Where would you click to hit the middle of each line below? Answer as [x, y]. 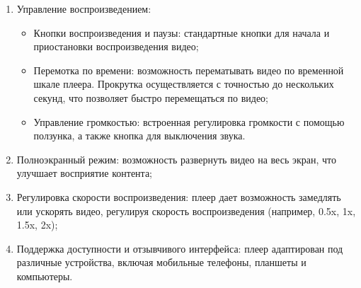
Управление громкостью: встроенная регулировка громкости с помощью [189, 121]
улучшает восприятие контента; [84, 173]
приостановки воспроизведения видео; [116, 46]
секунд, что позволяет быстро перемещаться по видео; [151, 97]
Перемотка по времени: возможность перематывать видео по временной [189, 70]
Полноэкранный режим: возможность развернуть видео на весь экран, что [176, 159]
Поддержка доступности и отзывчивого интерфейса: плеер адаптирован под [180, 248]
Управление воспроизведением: [84, 8]
